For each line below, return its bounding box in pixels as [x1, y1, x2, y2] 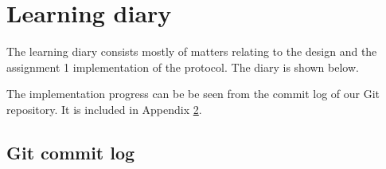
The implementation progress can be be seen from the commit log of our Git [6, 85, 380, 102]
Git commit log [6, 140, 135, 164]
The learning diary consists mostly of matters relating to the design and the [6, 43, 377, 60]
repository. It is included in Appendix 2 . [6, 100, 202, 117]
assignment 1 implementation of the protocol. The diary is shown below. [6, 58, 359, 75]
